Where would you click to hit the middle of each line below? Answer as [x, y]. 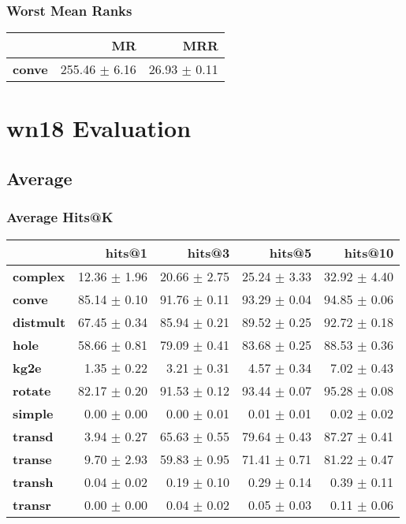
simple [33, 413]
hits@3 [209, 252]
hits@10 [369, 252]
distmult [39, 321]
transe [32, 459]
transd [33, 436]
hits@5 [291, 252]
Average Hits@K [60, 217]
